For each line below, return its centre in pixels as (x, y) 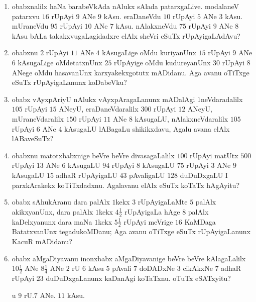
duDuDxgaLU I (204, 175)
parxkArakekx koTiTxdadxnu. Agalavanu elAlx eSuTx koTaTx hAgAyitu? (126, 185)
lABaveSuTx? (33, 138)
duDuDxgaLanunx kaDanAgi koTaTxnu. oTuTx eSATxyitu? (138, 278)
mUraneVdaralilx (38, 118)
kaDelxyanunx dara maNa (52, 221)
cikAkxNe (198, 268)
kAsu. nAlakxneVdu (146, 26)
